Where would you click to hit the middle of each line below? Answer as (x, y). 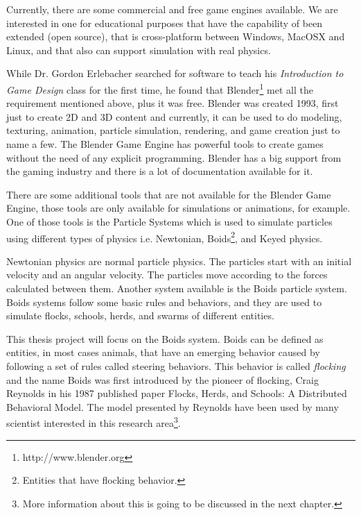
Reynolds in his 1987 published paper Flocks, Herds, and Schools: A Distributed (177, 393)
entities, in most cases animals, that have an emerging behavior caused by (163, 352)
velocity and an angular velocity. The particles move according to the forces (167, 275)
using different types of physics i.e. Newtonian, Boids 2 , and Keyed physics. (165, 237)
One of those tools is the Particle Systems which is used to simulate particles (169, 221)
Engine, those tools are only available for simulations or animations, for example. (178, 208)
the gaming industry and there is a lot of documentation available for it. (160, 171)
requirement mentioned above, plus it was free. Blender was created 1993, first (173, 103)
